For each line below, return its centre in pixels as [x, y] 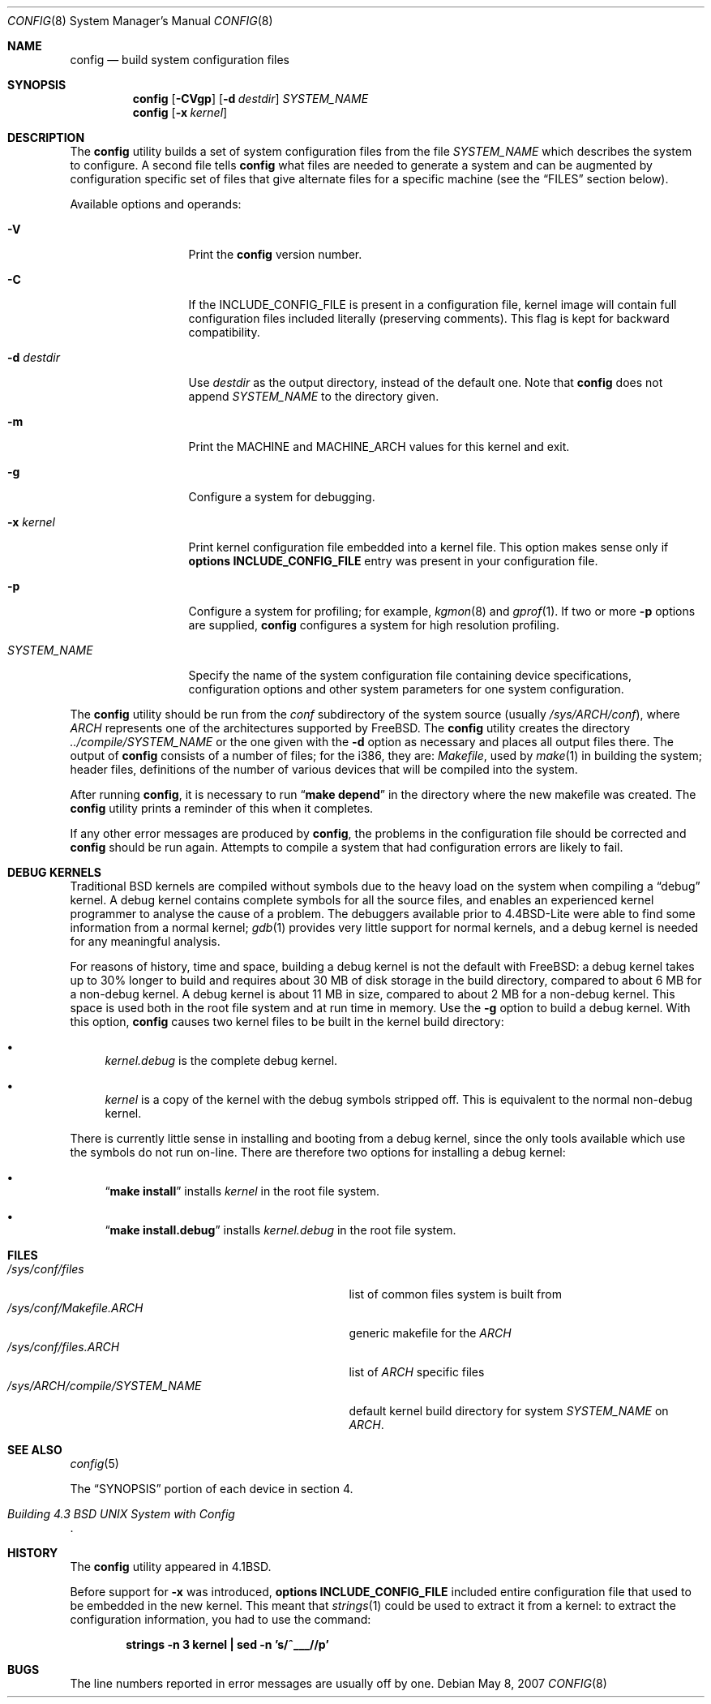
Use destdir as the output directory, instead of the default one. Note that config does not [426, 382]
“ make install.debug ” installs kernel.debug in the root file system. [281, 1230]
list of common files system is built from [455, 1294]
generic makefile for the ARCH [430, 1333]
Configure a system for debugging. [282, 497]
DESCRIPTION [46, 137]
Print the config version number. [275, 254]
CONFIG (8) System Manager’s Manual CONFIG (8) [140, 21]
